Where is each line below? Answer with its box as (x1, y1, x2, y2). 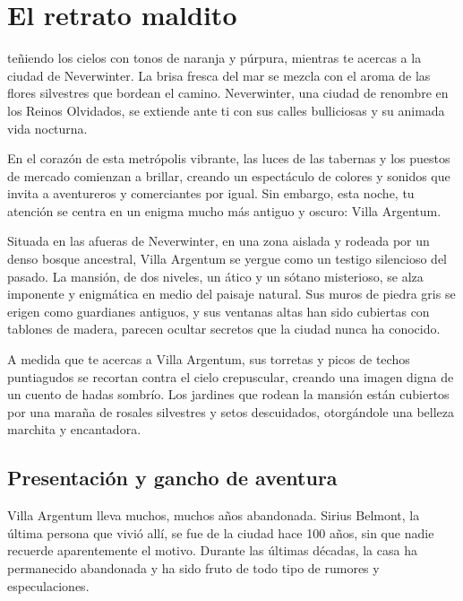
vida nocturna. (7, 118, 88, 137)
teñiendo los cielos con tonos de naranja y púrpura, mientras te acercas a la (7, 48, 422, 67)
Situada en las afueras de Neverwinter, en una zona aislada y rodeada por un (7, 231, 430, 250)
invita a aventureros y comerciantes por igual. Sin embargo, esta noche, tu (7, 184, 415, 203)
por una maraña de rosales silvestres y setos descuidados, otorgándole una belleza (7, 402, 455, 421)
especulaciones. (7, 576, 90, 595)
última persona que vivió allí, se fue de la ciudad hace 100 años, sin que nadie (7, 523, 434, 542)
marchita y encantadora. (7, 420, 141, 439)
